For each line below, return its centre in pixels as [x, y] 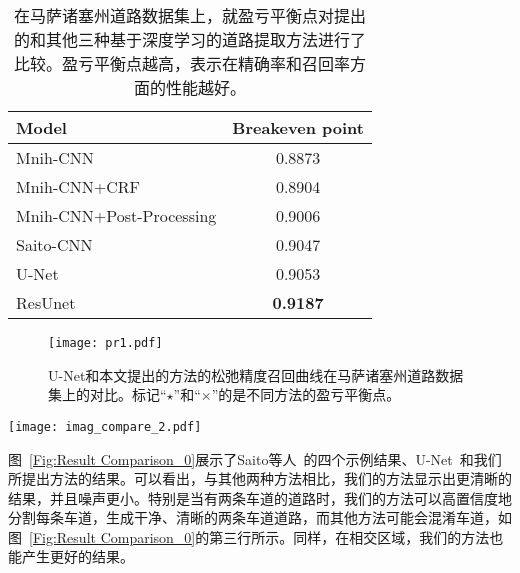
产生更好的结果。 [77, 556]
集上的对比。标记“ [107, 394]
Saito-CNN [54, 244]
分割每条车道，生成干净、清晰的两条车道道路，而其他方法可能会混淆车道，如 [260, 517]
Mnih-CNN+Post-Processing [116, 215]
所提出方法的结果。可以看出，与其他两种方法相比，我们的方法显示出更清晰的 [260, 478]
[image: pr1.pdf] [105, 343]
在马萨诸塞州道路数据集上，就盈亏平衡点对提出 [189, 15]
